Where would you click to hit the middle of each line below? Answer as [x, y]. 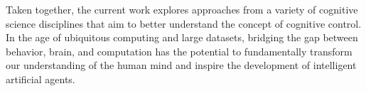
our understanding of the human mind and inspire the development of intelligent [181, 65]
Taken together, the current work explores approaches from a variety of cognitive [182, 9]
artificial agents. [41, 79]
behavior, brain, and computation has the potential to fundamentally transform [179, 51]
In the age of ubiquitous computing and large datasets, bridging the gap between [182, 37]
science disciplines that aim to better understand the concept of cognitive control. [184, 23]
